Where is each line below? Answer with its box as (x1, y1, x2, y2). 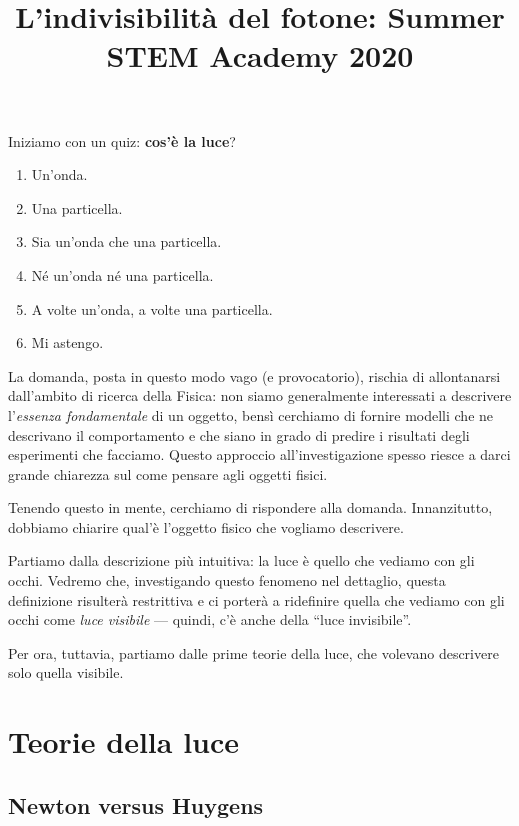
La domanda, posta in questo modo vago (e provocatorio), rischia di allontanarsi (8, 365, 501, 386)
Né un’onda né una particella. (31, 264, 214, 285)
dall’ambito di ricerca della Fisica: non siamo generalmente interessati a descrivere (8, 385, 512, 406)
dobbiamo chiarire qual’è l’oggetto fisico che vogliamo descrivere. (8, 516, 404, 537)
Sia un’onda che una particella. (31, 231, 222, 252)
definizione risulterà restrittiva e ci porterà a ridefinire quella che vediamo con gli (8, 589, 505, 610)
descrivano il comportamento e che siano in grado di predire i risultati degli (8, 424, 470, 445)
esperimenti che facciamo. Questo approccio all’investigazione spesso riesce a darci (8, 444, 511, 465)
